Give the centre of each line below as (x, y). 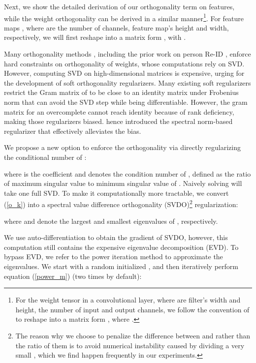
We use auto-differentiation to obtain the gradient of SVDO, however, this (116, 237)
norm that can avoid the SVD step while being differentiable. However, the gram (126, 102)
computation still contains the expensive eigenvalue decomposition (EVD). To (121, 247)
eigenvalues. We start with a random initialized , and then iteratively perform (121, 266)
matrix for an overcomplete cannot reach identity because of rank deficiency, (119, 111)
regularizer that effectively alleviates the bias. (73, 131)
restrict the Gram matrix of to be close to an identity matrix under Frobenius (121, 92)
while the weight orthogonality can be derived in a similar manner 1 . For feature (124, 17)
